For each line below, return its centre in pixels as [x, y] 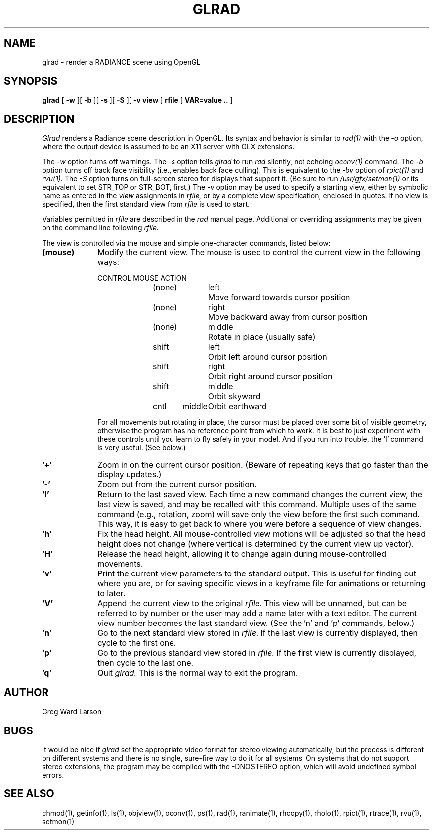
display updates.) [130, 475]
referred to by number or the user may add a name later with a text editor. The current [257, 613]
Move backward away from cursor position [288, 317]
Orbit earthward [237, 406]
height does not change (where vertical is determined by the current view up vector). [256, 544]
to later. [111, 594]
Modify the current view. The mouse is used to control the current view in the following [259, 252]
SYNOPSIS [31, 81]
